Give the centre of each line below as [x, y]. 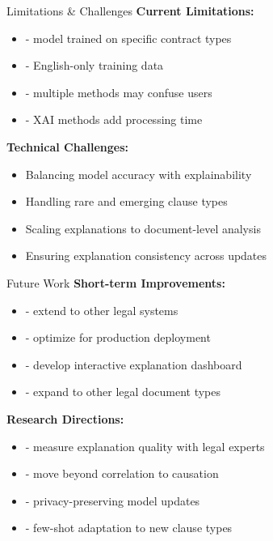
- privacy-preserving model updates [113, 500]
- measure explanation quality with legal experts [145, 446]
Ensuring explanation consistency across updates [146, 256]
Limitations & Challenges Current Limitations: [130, 11]
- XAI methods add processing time [114, 119]
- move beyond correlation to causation [122, 473]
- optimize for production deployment [118, 337]
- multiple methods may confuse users [119, 92]
